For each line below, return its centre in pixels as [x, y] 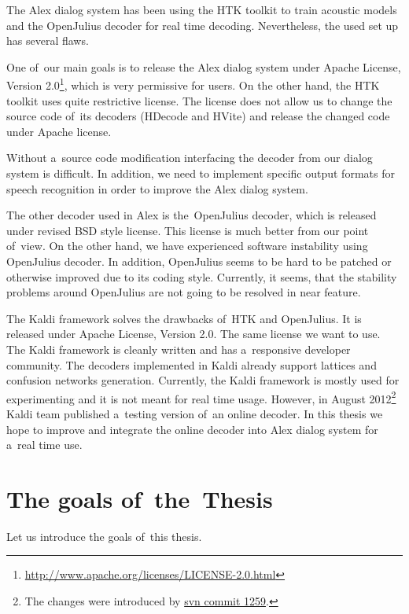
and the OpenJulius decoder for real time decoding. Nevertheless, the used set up [203, 25]
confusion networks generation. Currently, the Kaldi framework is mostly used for [203, 380]
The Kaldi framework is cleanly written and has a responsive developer [179, 349]
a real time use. [44, 445]
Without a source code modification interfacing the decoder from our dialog [190, 158]
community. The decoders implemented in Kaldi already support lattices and [192, 364]
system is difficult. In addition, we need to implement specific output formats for [201, 173]
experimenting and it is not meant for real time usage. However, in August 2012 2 [201, 397]
